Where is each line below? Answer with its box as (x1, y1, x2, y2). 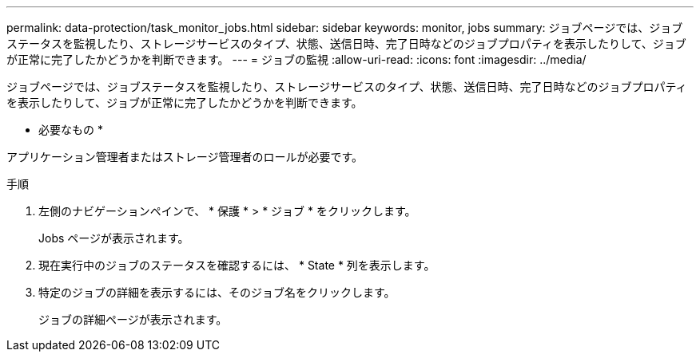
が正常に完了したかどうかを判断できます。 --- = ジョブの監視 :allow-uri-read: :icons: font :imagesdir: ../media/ (6, 53, 587, 66)
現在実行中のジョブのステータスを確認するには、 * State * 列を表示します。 (38, 258, 436, 272)
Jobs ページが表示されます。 (38, 231, 189, 245)
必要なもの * (38, 123, 103, 136)
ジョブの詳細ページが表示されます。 (38, 313, 228, 326)
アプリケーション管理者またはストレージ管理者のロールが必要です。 (6, 150, 364, 163)
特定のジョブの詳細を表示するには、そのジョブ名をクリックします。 (38, 285, 396, 299)
